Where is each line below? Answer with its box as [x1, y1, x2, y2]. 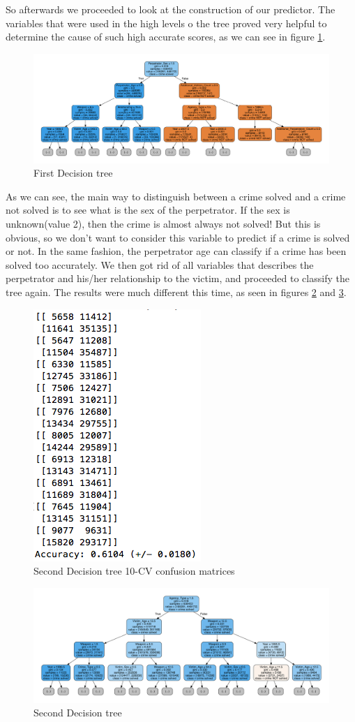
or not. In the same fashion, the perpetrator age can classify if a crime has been [6, 244, 347, 258]
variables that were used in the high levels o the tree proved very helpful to [6, 15, 327, 30]
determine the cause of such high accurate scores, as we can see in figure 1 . [6, 29, 326, 44]
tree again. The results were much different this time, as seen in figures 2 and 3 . [6, 285, 347, 300]
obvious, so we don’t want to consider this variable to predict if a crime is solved [6, 230, 350, 244]
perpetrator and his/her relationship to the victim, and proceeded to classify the [6, 271, 349, 286]
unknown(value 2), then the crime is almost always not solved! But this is [6, 216, 321, 231]
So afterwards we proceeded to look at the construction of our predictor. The [6, 2, 335, 16]
